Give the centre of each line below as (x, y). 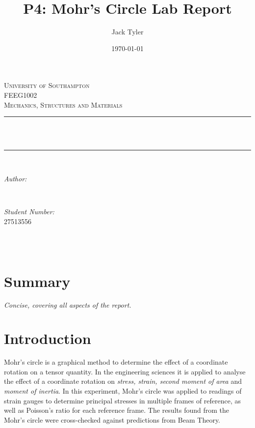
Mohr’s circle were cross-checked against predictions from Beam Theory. (112, 419)
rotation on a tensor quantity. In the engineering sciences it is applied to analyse (125, 371)
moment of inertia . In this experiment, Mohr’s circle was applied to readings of (123, 391)
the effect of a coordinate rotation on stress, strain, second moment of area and (123, 381)
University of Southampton (47, 85)
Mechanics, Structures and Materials (63, 104)
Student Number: (29, 212)
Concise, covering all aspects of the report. (68, 304)
